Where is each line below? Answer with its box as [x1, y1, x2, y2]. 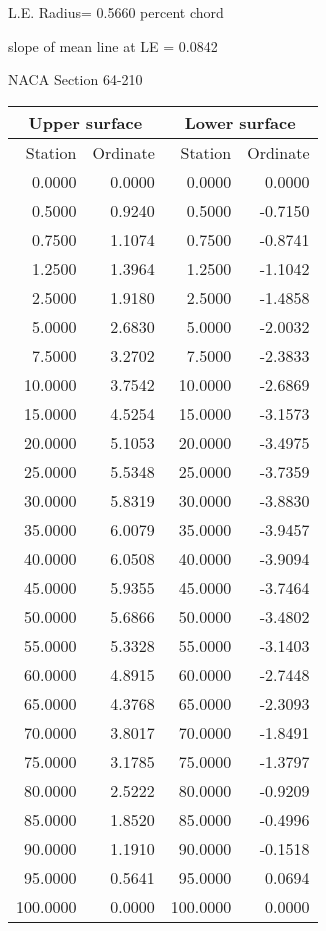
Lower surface [184, 110, 296, 134]
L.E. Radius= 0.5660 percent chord [8, 2, 224, 22]
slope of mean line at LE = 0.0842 [8, 35, 218, 56]
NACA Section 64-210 [8, 69, 143, 90]
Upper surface [28, 110, 143, 134]
